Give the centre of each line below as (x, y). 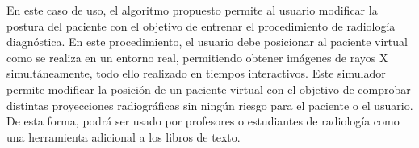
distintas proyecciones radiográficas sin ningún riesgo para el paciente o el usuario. (210, 105)
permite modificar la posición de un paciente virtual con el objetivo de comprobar (209, 89)
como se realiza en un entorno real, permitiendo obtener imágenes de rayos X (197, 57)
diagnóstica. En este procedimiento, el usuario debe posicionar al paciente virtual (207, 42)
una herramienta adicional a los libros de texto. (124, 136)
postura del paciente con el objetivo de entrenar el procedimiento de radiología (201, 25)
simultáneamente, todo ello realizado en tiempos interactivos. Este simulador (196, 73)
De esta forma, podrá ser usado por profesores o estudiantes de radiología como (203, 121)
